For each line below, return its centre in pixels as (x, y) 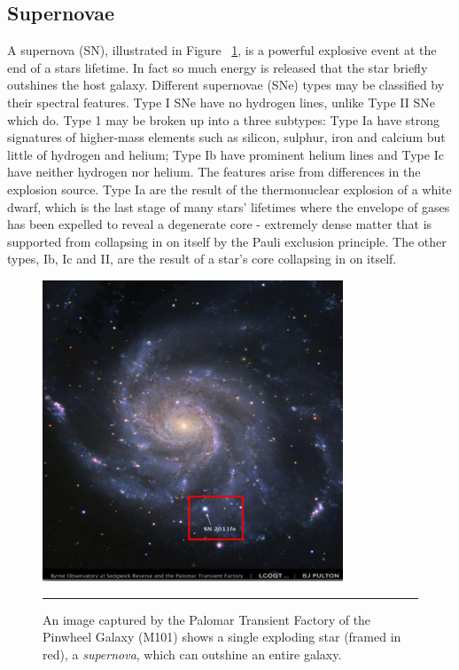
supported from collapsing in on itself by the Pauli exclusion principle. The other (227, 241)
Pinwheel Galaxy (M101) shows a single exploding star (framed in (222, 637)
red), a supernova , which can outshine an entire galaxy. (192, 654)
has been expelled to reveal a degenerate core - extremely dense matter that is (220, 224)
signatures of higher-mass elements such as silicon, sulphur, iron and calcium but (226, 137)
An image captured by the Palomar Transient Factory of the (207, 619)
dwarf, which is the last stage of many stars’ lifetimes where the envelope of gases (229, 206)
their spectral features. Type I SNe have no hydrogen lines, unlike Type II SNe (221, 102)
